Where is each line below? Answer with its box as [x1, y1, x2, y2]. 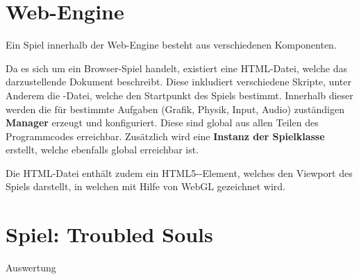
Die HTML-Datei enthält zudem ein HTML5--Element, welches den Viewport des [6, 165, 353, 180]
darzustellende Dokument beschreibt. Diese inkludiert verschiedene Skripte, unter [6, 74, 351, 89]
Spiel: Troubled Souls [6, 220, 213, 248]
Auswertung [6, 260, 56, 275]
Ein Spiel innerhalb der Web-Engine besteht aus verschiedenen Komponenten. [6, 37, 337, 52]
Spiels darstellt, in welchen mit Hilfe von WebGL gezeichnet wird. [6, 179, 286, 194]
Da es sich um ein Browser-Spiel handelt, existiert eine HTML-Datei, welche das [6, 60, 347, 75]
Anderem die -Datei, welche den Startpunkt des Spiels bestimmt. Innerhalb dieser [6, 87, 353, 102]
